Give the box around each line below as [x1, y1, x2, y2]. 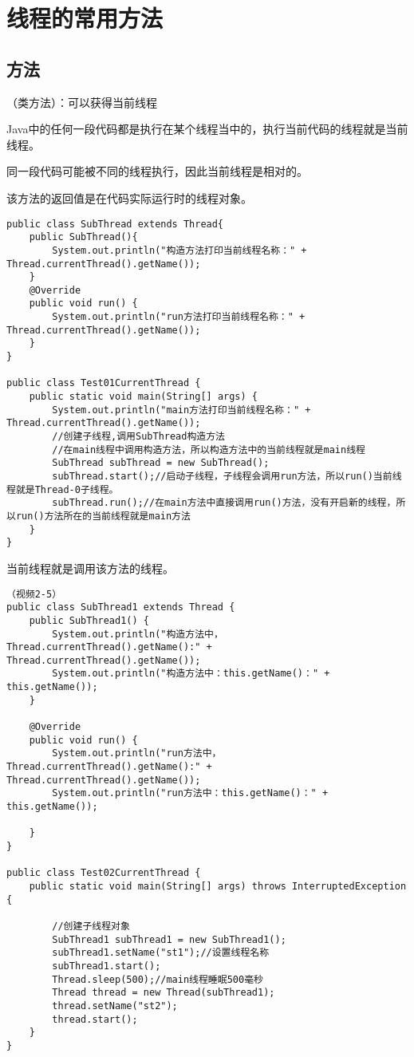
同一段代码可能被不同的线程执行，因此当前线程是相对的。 [6, 163, 308, 179]
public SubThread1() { [29, 614, 149, 626]
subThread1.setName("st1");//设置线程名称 [52, 947, 270, 959]
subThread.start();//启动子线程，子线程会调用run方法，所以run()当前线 [52, 471, 402, 483]
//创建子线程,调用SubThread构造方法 [52, 431, 225, 443]
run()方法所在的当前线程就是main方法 [15, 510, 191, 522]
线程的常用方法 [6, 2, 164, 34]
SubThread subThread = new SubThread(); [52, 457, 270, 469]
